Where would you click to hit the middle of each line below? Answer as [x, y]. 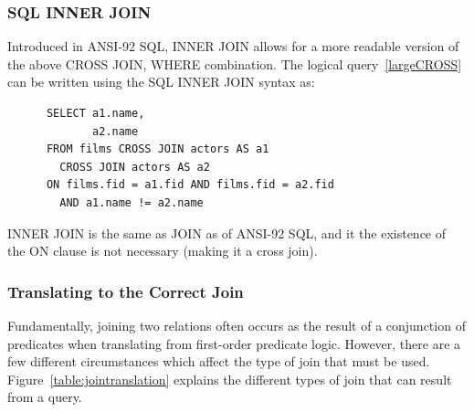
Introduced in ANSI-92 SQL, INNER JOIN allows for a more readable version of [233, 46]
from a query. [45, 397]
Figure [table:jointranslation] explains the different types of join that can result [230, 379]
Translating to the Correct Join [126, 291]
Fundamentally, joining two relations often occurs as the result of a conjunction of [237, 325]
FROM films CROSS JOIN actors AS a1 [158, 149]
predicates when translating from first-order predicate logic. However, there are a [234, 343]
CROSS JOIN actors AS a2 [135, 167]
